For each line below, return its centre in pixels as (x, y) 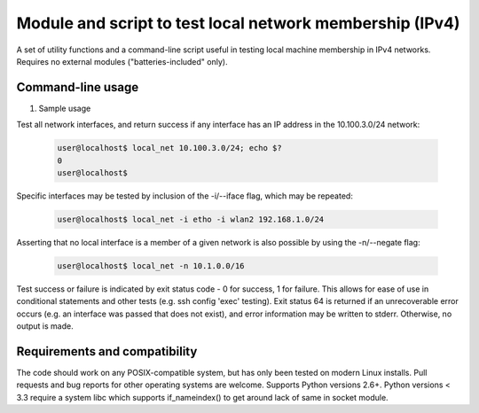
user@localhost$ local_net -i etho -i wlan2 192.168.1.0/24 (191, 219)
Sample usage (65, 108)
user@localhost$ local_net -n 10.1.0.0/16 (151, 265)
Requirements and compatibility (107, 351)
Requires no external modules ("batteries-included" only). (122, 61)
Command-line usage (78, 87)
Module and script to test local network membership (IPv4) (238, 23)
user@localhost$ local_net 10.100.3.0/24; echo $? (170, 148)
